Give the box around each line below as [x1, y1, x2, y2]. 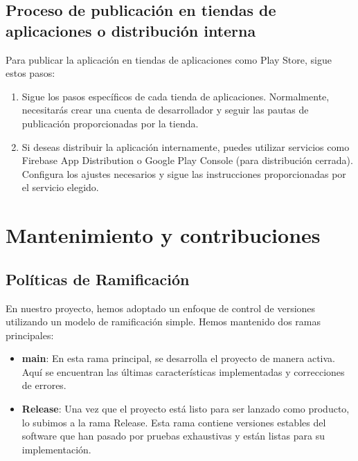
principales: [6, 327, 54, 342]
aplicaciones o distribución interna [6, 19, 256, 41]
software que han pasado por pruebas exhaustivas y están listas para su [21, 428, 325, 443]
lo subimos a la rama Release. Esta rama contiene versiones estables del [21, 415, 326, 429]
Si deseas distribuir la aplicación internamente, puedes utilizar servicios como [21, 139, 350, 154]
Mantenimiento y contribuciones [6, 221, 321, 249]
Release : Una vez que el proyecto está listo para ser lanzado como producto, [21, 401, 350, 416]
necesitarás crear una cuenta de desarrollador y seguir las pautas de [21, 102, 309, 117]
